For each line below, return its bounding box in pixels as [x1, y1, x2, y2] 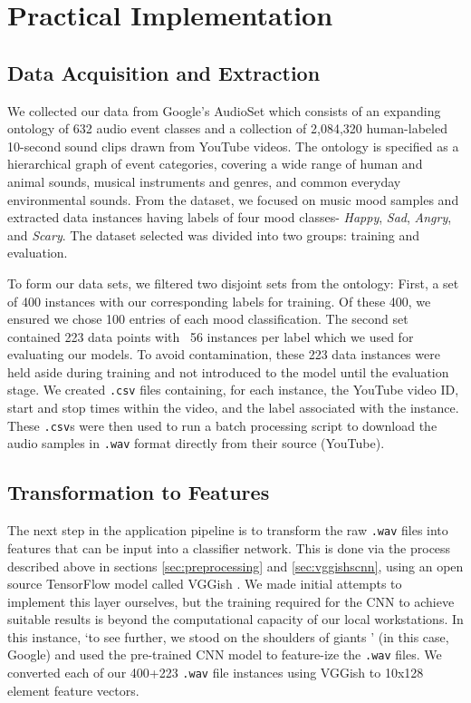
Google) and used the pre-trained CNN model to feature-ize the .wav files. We [7, 645, 442, 664]
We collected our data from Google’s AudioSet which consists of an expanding [7, 101, 441, 120]
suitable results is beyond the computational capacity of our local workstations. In [7, 610, 464, 629]
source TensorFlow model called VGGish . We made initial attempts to [7, 574, 402, 593]
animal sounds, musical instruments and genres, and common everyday [7, 171, 401, 190]
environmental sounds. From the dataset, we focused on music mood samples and [7, 190, 459, 209]
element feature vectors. [7, 680, 139, 699]
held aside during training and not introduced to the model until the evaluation [7, 362, 449, 381]
